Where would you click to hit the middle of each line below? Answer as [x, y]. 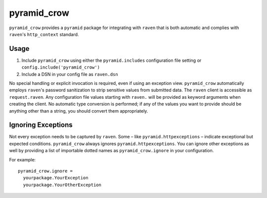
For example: [22, 159]
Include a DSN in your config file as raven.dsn [70, 74]
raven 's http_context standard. [44, 34]
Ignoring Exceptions [41, 125]
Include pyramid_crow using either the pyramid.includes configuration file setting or [111, 60]
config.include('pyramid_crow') [61, 67]
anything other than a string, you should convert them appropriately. [79, 111]
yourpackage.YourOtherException [62, 185]
